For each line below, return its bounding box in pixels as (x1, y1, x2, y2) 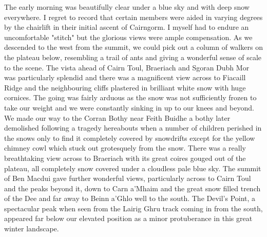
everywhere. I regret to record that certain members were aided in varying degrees (4, 11, 263, 22)
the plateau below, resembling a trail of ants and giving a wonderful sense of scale (4, 51, 261, 62)
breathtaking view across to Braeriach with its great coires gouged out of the (4, 152, 246, 163)
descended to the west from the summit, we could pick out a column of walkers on (4, 42, 263, 52)
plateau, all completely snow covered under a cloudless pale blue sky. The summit (4, 162, 261, 173)
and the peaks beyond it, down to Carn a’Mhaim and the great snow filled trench (4, 183, 261, 193)
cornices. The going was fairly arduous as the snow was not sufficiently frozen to (4, 92, 257, 103)
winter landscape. (4, 223, 59, 234)
